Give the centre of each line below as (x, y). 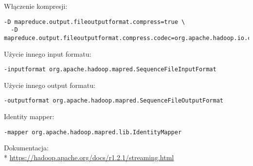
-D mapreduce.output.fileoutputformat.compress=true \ (95, 22)
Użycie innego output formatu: (50, 85)
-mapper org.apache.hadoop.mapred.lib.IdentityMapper (93, 132)
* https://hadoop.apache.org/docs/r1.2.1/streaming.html (89, 157)
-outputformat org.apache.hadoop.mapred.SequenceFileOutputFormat (114, 101)
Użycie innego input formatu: (48, 53)
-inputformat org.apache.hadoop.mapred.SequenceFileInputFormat (110, 70)
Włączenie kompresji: (36, 6)
